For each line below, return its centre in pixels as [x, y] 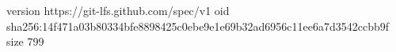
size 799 [25, 41]
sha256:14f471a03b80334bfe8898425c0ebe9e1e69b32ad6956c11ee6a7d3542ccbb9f [198, 26]
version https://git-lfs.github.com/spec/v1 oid [118, 10]
